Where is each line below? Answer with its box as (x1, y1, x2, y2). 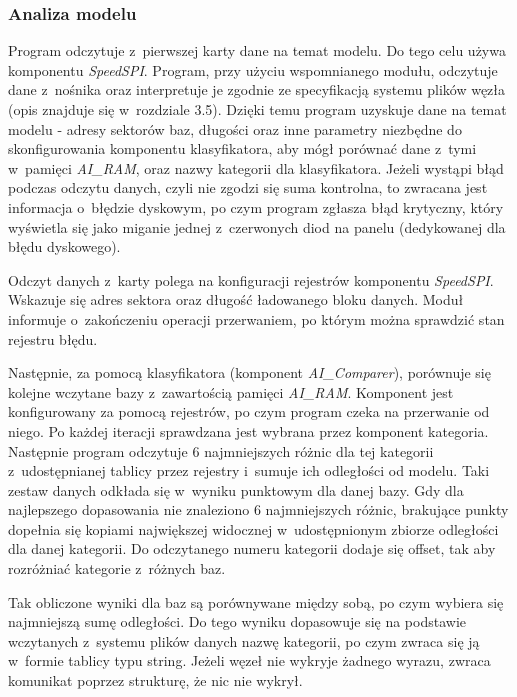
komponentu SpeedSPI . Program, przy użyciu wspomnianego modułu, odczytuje (8, 59, 498, 80)
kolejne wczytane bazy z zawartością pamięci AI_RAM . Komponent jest (8, 381, 454, 402)
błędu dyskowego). (8, 236, 121, 257)
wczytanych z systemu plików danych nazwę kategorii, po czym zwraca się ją (8, 630, 480, 651)
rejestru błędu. (8, 328, 98, 349)
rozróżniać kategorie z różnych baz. (8, 558, 226, 579)
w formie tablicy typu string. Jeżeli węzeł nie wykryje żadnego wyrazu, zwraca (8, 650, 491, 671)
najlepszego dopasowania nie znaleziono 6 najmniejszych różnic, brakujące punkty (8, 499, 509, 520)
